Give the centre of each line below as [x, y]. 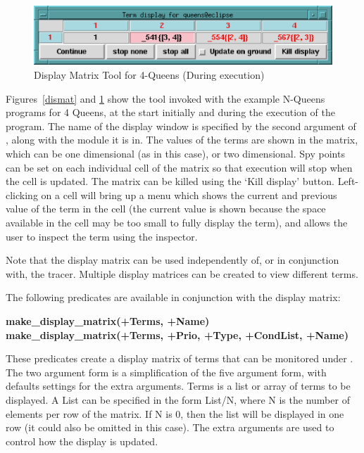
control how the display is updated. [82, 441]
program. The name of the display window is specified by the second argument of [181, 126]
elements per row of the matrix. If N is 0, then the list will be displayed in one [175, 413]
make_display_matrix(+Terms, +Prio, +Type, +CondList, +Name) [177, 334]
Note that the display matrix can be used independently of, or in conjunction [172, 260]
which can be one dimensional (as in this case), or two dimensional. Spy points [175, 154]
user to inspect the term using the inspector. [102, 236]
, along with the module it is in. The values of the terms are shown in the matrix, [182, 140]
